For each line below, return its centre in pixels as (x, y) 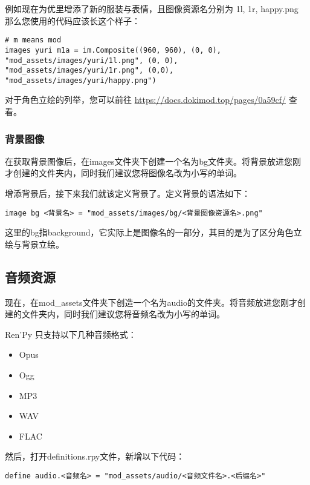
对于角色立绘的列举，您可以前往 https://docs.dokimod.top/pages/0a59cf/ (145, 100)
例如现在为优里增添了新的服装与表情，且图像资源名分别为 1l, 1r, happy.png (152, 8)
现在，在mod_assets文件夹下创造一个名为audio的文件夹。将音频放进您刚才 (151, 302)
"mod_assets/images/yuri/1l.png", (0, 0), (92, 60)
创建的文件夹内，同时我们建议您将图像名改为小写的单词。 (127, 173)
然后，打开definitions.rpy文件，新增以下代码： (95, 456)
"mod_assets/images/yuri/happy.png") (81, 80)
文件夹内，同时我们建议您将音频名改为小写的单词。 (123, 314)
